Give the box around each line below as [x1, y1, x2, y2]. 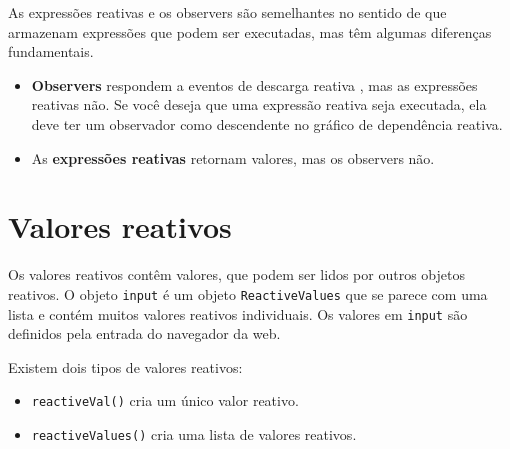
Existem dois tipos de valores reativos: [8, 356, 243, 377]
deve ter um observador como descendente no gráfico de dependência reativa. [31, 113, 503, 134]
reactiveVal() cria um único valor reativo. [31, 390, 299, 411]
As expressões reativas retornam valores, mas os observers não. [31, 147, 435, 168]
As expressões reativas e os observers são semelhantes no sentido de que [8, 2, 447, 22]
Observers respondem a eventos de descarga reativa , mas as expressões [31, 74, 478, 95]
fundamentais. [8, 41, 94, 62]
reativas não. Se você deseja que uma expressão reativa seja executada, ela [31, 94, 487, 115]
